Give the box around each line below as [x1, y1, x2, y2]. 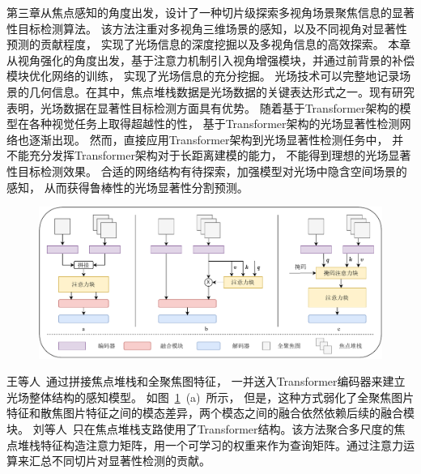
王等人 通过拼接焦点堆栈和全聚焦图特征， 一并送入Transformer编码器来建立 [6, 373, 406, 390]
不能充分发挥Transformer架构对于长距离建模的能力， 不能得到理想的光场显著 [6, 147, 411, 164]
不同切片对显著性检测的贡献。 [51, 452, 210, 469]
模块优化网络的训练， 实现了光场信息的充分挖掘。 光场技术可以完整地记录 [6, 67, 400, 84]
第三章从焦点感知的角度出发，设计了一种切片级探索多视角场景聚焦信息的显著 [6, 4, 415, 20]
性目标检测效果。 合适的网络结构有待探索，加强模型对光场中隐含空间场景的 [6, 162, 407, 179]
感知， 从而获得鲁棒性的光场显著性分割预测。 [6, 178, 249, 195]
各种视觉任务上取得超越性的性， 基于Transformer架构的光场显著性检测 [28, 115, 400, 132]
